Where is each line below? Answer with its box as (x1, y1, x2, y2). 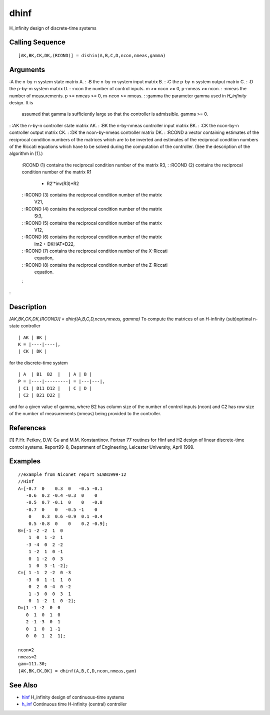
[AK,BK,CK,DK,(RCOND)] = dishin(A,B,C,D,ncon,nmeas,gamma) (18, 53, 166, 58)
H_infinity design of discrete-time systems (9, 25, 97, 31)
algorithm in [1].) (9, 150, 43, 156)
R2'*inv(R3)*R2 (46, 181, 79, 187)
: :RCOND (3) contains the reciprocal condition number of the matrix (21, 192, 162, 198)
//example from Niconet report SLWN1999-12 (18, 471, 126, 477)
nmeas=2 (18, 654, 37, 660)
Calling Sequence (9, 38, 66, 47)
